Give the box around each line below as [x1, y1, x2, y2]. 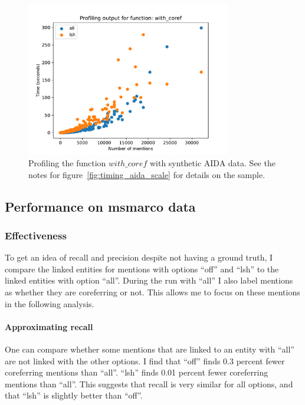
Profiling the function [28, 156, 106, 169]
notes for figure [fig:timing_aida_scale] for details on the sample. [28, 168, 265, 180]
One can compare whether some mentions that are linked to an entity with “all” [5, 343, 295, 355]
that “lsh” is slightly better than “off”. [5, 389, 143, 401]
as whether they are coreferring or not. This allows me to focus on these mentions [5, 285, 300, 298]
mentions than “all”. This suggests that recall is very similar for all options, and [5, 377, 293, 390]
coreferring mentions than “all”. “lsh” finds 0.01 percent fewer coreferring [5, 366, 268, 378]
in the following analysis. [5, 297, 94, 309]
